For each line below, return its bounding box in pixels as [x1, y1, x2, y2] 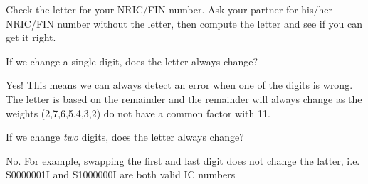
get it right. [6, 30, 56, 45]
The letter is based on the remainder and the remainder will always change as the [6, 91, 362, 106]
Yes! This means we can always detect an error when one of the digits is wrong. [6, 77, 353, 92]
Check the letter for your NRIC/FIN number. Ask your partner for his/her [6, 2, 333, 16]
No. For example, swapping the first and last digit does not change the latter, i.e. [6, 153, 360, 168]
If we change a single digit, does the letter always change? [6, 53, 258, 68]
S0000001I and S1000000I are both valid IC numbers [6, 167, 236, 182]
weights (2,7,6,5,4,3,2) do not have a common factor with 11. [6, 105, 270, 120]
